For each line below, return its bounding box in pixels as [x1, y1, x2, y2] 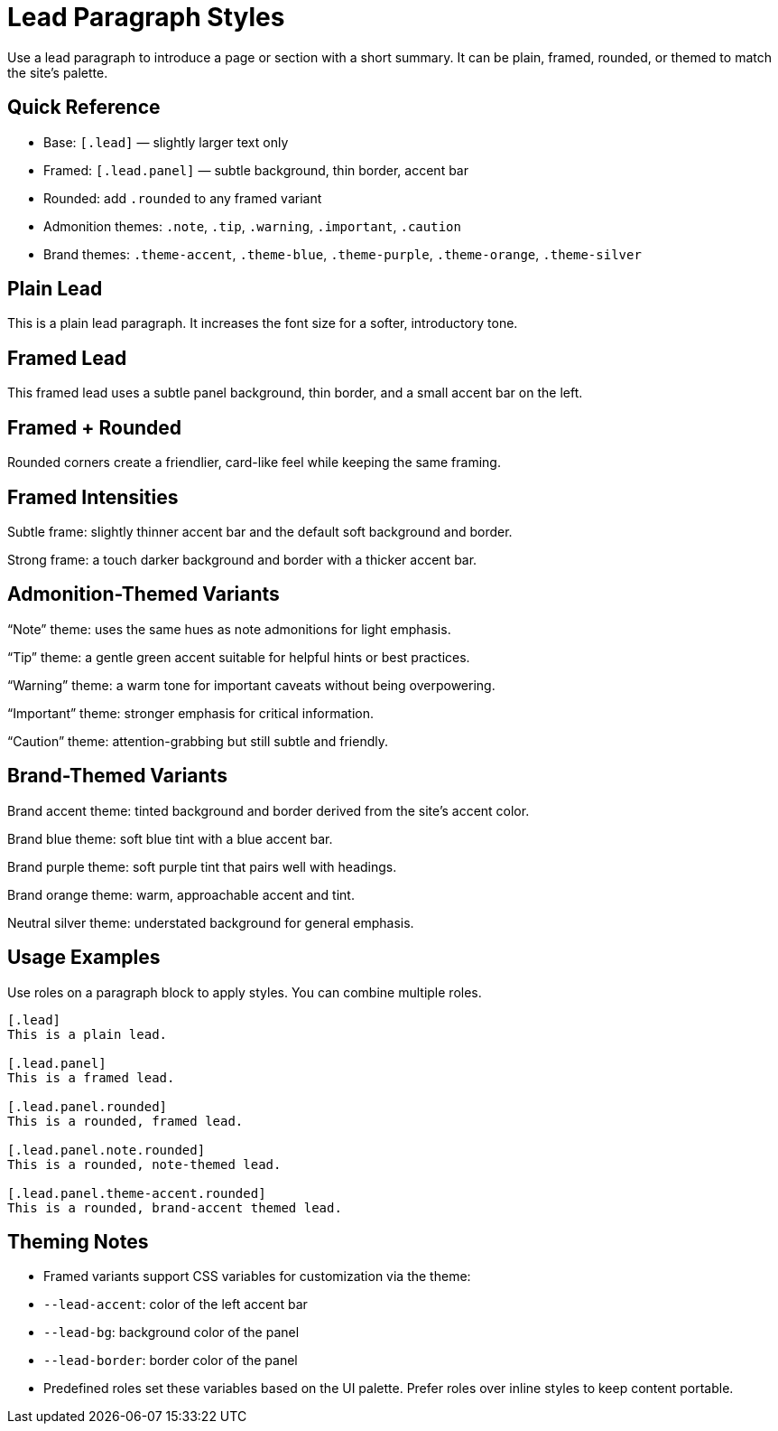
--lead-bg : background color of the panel [43, 1324, 300, 1341]
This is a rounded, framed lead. [7, 1113, 244, 1128]
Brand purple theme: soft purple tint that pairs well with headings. [7, 858, 397, 874]
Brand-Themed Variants [7, 764, 227, 788]
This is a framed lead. [7, 1070, 175, 1085]
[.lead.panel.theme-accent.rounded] [7, 1185, 266, 1201]
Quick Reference [7, 96, 161, 119]
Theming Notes [7, 1230, 149, 1253]
